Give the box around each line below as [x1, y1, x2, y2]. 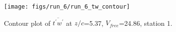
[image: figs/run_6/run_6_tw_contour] [4, 3, 130, 10]
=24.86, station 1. [119, 18, 173, 28]
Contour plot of [4, 18, 50, 28]
